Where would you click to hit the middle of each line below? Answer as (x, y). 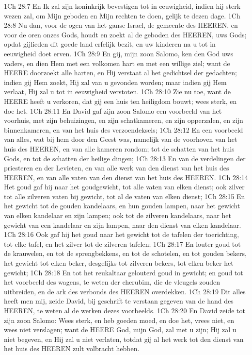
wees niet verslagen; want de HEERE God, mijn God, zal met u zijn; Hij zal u (120, 330)
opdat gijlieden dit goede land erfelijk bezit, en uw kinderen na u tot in (110, 44)
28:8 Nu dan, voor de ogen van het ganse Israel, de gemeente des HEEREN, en (121, 25)
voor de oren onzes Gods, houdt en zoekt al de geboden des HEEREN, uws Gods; (125, 34)
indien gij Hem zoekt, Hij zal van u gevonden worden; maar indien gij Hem (115, 82)
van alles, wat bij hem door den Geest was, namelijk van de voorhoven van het (121, 139)
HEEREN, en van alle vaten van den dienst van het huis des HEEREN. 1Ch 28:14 (126, 177)
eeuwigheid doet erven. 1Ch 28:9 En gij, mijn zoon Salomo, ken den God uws (118, 53)
